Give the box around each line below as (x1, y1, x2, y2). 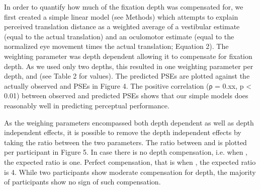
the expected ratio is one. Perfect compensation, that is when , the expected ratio (4, 156, 256, 167)
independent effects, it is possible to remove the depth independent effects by (4, 127, 241, 138)
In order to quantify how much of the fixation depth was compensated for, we (4, 2, 243, 12)
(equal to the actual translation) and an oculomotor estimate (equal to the (4, 31, 234, 41)
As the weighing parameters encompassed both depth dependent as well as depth (4, 117, 254, 128)
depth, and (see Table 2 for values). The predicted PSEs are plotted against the (4, 71, 250, 81)
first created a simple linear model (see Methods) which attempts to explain (4, 11, 238, 22)
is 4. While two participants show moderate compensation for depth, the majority (4, 166, 256, 177)
